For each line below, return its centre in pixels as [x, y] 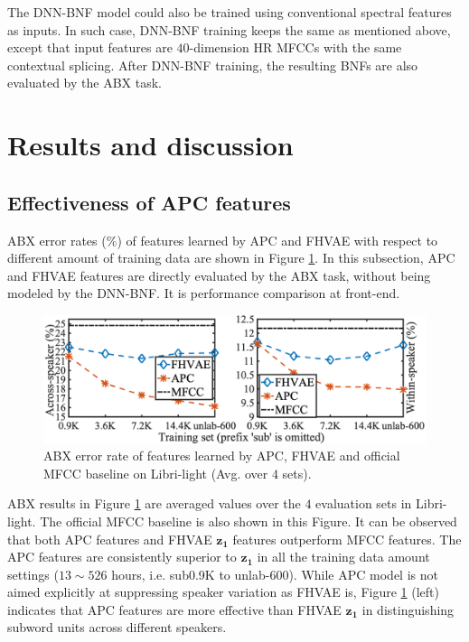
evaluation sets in [364, 503]
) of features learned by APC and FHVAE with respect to [277, 240]
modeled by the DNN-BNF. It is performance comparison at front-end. [204, 293]
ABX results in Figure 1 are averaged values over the [154, 503]
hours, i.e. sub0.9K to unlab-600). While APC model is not [275, 574]
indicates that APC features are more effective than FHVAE [174, 609]
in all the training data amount [343, 557]
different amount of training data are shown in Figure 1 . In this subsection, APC [231, 258]
